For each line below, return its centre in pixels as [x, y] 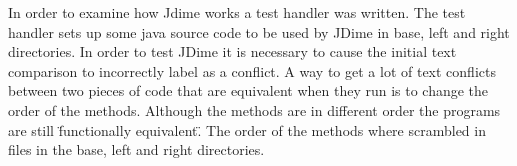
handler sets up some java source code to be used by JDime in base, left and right [259, 31]
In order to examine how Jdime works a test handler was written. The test [237, 12]
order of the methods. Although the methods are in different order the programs [254, 109]
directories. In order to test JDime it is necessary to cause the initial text [232, 51]
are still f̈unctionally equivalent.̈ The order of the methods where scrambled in [247, 129]
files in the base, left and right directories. [136, 149]
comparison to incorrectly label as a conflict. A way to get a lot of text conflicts [252, 70]
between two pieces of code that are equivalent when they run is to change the [248, 90]
